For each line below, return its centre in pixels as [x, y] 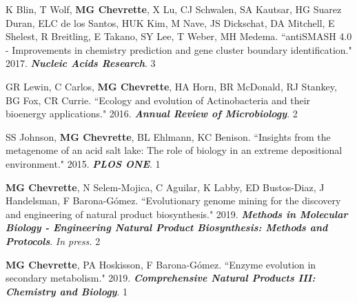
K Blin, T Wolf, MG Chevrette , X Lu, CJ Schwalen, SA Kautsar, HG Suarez [174, 9]
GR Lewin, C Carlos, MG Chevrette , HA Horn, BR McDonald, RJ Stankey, [171, 86]
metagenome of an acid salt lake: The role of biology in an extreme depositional [174, 150]
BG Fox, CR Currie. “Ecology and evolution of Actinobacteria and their [158, 100]
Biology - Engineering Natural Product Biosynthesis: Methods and [167, 227]
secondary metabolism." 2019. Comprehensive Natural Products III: [161, 278]
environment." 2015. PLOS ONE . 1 [83, 163]
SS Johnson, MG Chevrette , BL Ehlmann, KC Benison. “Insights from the [168, 136]
